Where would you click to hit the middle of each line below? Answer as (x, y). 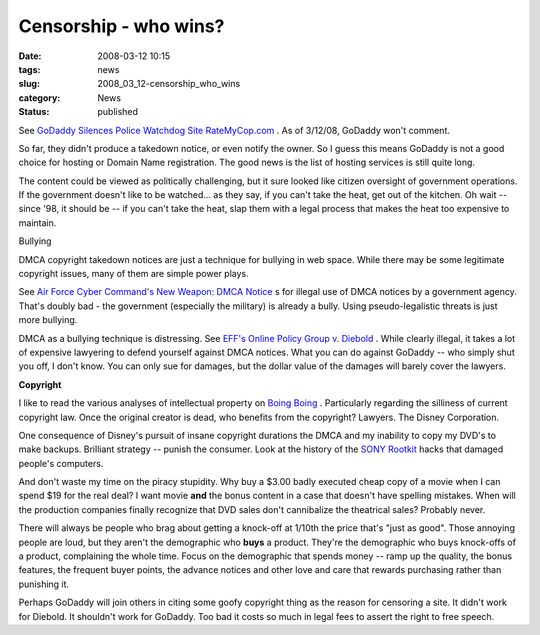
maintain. (37, 222)
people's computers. (61, 463)
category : (39, 97)
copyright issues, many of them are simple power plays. (133, 274)
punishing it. (44, 584)
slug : (29, 84)
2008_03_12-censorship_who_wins (169, 84)
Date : (30, 56)
